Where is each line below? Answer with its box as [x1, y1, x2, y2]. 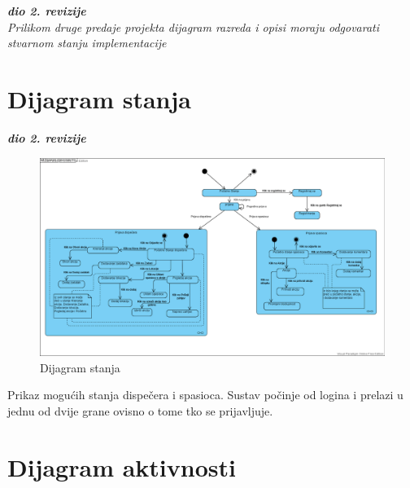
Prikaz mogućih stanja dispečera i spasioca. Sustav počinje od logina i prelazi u [7, 386, 403, 403]
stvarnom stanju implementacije [7, 34, 167, 51]
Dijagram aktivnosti [7, 450, 236, 483]
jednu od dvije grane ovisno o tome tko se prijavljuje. [7, 402, 273, 419]
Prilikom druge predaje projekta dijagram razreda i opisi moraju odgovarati [7, 18, 380, 35]
